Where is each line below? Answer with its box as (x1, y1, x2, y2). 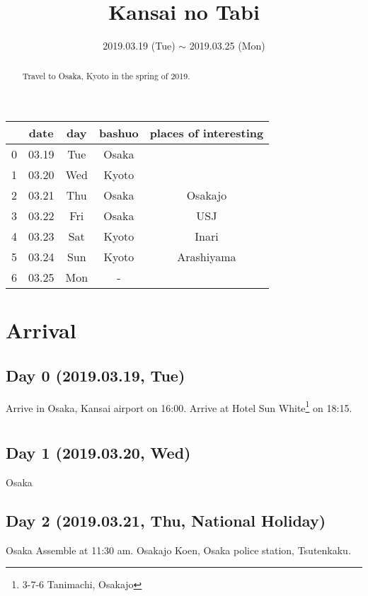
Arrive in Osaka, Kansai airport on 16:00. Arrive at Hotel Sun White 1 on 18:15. (6, 398, 352, 415)
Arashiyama (177, 248, 236, 265)
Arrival (6, 316, 76, 345)
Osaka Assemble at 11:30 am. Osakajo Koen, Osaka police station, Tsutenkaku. (6, 542, 351, 557)
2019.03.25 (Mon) (189, 38, 265, 53)
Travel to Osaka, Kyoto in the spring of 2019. (22, 69, 190, 81)
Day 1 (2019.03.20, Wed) (6, 442, 191, 464)
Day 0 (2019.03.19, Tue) (6, 364, 185, 386)
